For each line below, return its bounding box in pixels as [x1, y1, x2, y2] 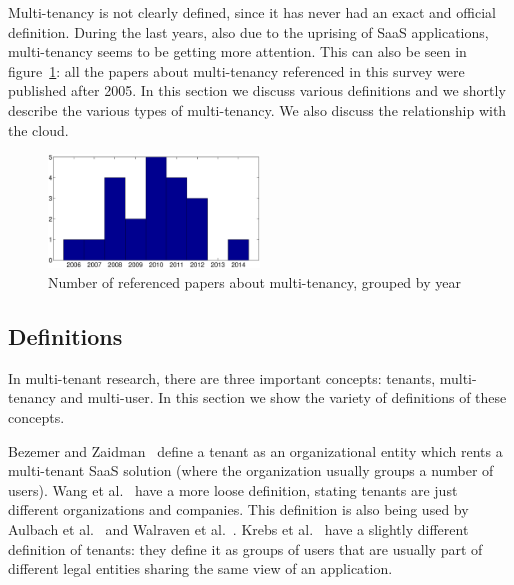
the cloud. [8, 119, 69, 140]
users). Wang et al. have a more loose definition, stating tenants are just [8, 479, 458, 500]
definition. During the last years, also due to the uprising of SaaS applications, [8, 21, 489, 42]
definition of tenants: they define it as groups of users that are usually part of [8, 538, 483, 559]
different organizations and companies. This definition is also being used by [8, 499, 469, 520]
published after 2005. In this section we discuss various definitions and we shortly [8, 80, 506, 101]
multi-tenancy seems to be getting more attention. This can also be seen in [8, 41, 467, 62]
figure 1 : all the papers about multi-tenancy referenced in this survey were [8, 60, 465, 81]
